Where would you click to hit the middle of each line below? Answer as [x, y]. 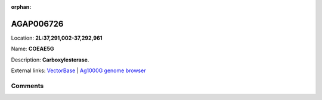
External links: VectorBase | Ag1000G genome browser [78, 70]
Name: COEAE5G [32, 49]
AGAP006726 [37, 24]
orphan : [21, 7]
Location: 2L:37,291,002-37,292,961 [57, 38]
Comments [27, 86]
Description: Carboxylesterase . [50, 60]
